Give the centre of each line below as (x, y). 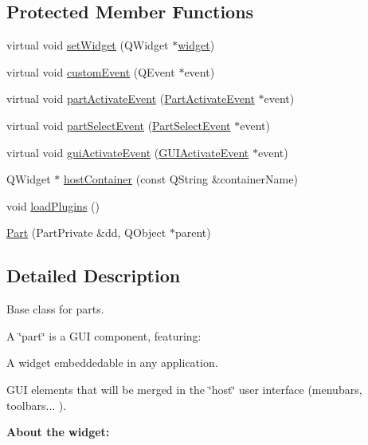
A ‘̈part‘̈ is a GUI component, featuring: (104, 335)
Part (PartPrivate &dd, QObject (86, 232)
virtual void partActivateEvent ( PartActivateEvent (131, 98)
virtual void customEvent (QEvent (91, 71)
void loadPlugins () (53, 205)
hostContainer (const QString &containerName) (180, 179)
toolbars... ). (37, 405)
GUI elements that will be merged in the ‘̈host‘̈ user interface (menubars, (184, 389)
